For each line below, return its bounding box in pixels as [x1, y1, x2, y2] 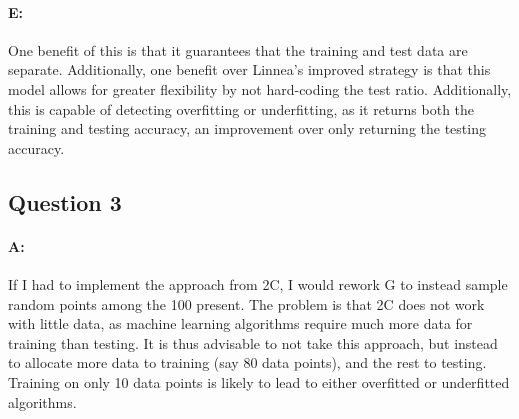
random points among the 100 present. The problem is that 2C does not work [8, 293, 485, 314]
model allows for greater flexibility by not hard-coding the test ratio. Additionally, [8, 78, 512, 99]
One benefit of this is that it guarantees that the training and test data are [8, 39, 468, 60]
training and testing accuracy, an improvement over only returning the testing [8, 118, 486, 139]
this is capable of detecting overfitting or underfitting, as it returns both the [8, 98, 475, 119]
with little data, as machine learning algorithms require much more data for [8, 313, 473, 334]
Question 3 [8, 186, 122, 217]
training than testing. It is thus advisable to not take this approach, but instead [8, 332, 498, 353]
